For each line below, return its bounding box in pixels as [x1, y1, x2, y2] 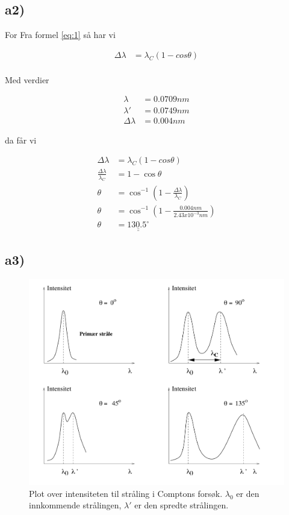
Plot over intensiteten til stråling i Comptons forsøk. [29, 487, 223, 499]
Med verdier [5, 73, 49, 86]
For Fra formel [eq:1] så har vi [5, 28, 116, 41]
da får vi [5, 133, 37, 146]
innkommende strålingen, [29, 499, 122, 511]
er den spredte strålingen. [134, 499, 229, 511]
